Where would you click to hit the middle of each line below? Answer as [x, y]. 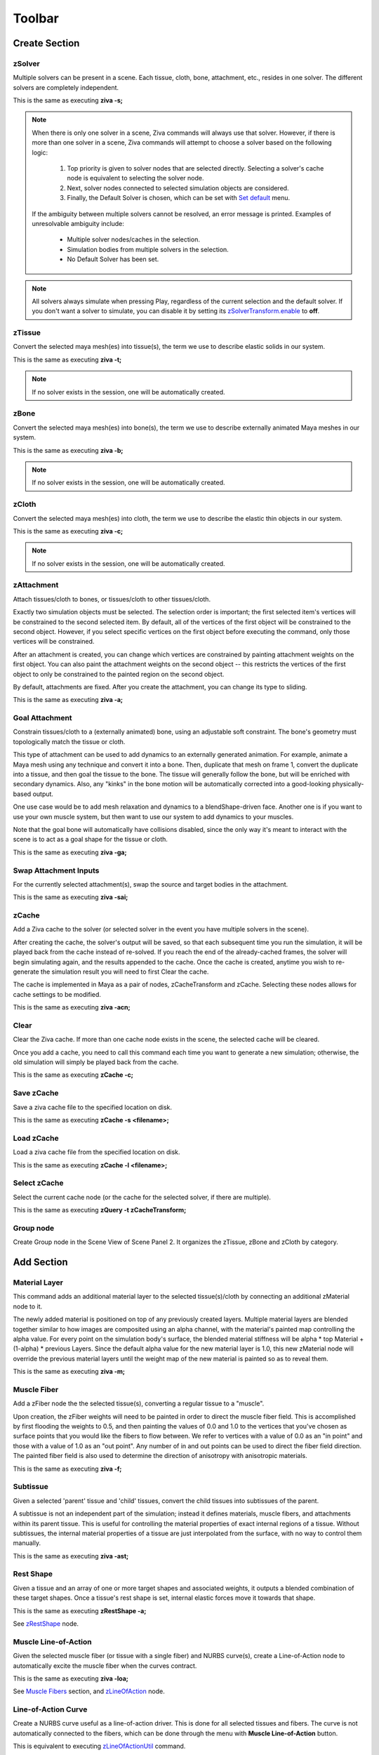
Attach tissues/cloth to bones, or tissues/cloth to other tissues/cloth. [112, 599]
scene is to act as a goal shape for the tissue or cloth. [91, 840]
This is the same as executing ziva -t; [67, 359]
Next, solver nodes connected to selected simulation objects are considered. [178, 188]
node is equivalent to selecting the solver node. [135, 178]
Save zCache [36, 1093]
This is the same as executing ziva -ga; [70, 852]
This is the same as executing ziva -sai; [71, 897]
